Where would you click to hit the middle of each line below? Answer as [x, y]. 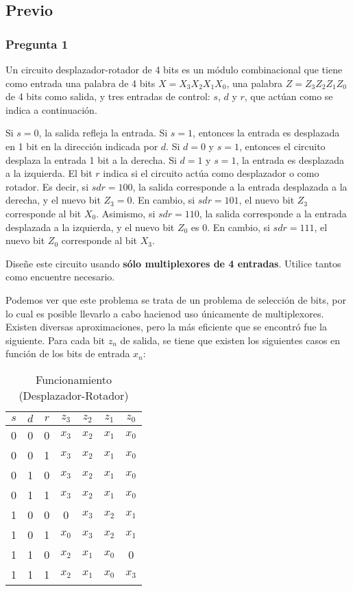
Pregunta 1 [37, 44]
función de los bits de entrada [68, 353]
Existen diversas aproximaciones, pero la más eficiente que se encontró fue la [166, 327]
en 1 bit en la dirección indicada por [82, 146]
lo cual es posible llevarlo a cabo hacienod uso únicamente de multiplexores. [165, 313]
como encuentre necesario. [60, 277]
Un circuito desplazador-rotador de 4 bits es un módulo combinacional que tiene [174, 69]
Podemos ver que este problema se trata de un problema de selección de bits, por [176, 299]
